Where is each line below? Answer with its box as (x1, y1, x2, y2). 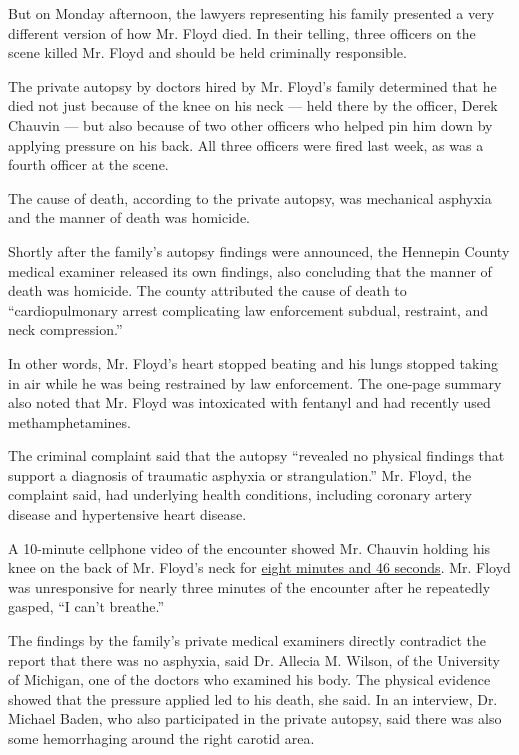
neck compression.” (8, 319, 123, 340)
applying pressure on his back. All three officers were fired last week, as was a (8, 134, 484, 155)
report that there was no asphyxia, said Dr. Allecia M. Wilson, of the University (8, 649, 500, 670)
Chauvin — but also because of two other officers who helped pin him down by (8, 114, 493, 135)
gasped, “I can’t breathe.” (8, 596, 165, 617)
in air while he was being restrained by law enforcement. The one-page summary (8, 372, 502, 393)
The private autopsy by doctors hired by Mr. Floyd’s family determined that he (8, 75, 497, 96)
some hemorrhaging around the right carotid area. (8, 728, 315, 748)
